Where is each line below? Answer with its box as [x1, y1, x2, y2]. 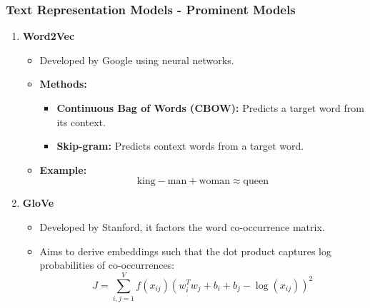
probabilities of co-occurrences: [39, 257, 175, 272]
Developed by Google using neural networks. [39, 52, 234, 67]
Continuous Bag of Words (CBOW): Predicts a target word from [56, 101, 364, 115]
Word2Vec [22, 29, 75, 43]
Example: [39, 162, 87, 177]
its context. [56, 114, 106, 129]
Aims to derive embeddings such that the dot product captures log [39, 243, 331, 258]
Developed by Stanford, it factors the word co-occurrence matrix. [39, 219, 325, 234]
